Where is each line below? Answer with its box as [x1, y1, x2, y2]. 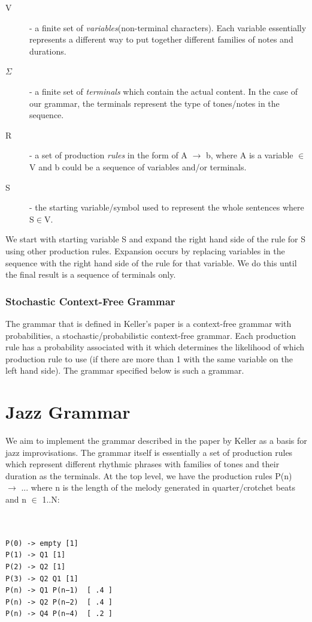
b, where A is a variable [205, 149, 293, 161]
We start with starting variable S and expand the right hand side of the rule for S [5, 233, 306, 245]
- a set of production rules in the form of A [29, 149, 187, 161]
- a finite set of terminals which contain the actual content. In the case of [29, 85, 298, 97]
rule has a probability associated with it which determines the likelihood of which [5, 341, 304, 353]
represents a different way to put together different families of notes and [29, 33, 293, 46]
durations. [29, 44, 66, 57]
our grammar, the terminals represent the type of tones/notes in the [29, 97, 280, 109]
